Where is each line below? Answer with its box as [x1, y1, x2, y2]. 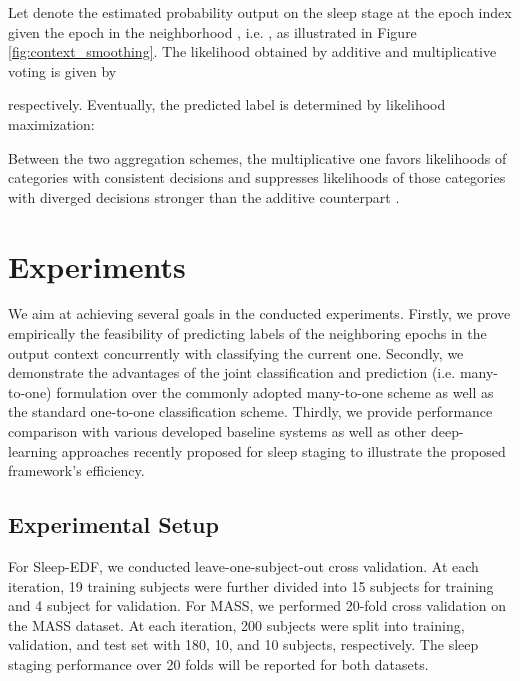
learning [8, 440, 58, 461]
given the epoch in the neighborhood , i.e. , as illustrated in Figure [8, 21, 417, 42]
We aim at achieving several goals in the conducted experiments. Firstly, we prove [8, 303, 511, 324]
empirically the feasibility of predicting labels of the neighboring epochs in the [8, 323, 487, 344]
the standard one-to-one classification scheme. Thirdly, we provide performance [8, 401, 493, 422]
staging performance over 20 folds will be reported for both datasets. [8, 653, 429, 674]
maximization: [8, 113, 95, 134]
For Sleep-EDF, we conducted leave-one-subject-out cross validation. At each [8, 556, 479, 577]
